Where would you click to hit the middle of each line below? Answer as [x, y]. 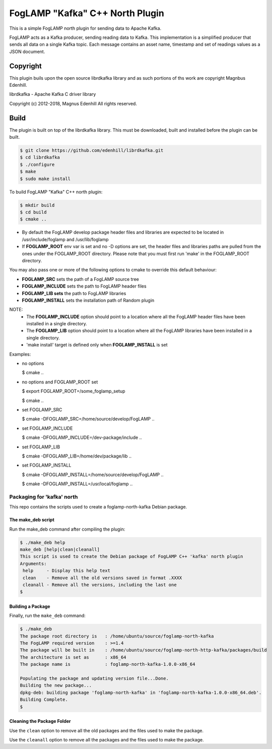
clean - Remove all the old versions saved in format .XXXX [103, 578]
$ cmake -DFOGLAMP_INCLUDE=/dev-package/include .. [82, 438]
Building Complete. [44, 700]
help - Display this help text [67, 571]
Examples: [20, 354]
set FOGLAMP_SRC [42, 410]
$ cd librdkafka [40, 157]
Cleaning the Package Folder [40, 721]
